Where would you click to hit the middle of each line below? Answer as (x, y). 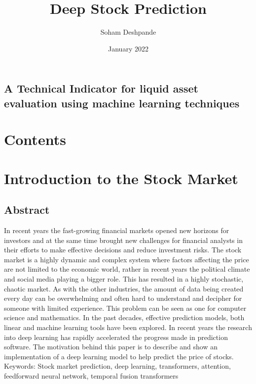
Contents (35, 139)
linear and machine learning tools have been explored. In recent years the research (128, 327)
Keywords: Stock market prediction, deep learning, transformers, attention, (117, 366)
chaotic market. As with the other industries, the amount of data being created (124, 288)
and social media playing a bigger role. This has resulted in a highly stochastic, (124, 279)
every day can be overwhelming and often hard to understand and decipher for (123, 298)
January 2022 (128, 48)
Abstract (27, 210)
